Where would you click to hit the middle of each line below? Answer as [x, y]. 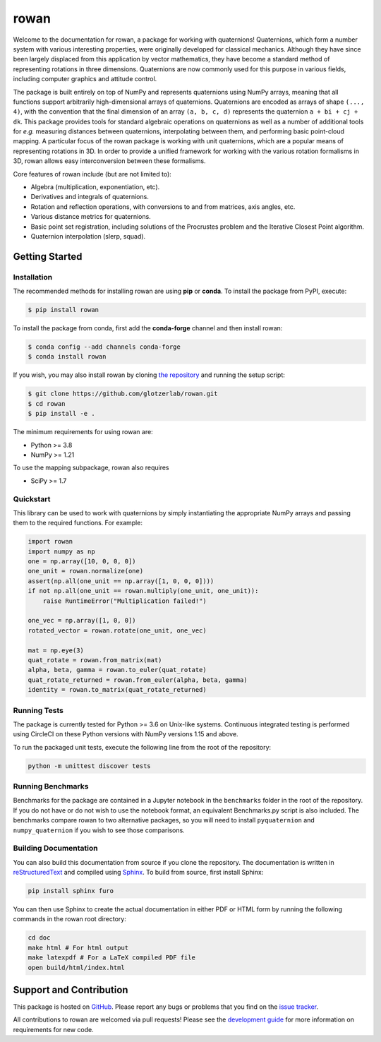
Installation [33, 277]
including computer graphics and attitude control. [85, 79]
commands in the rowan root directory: [69, 919]
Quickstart [32, 499]
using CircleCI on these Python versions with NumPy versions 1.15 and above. [126, 734]
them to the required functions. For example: [78, 523]
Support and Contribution [71, 990]
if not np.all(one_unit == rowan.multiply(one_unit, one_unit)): [143, 591]
